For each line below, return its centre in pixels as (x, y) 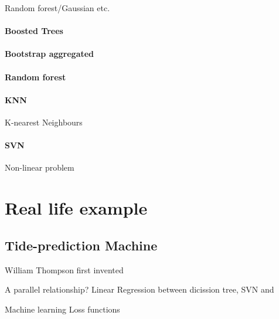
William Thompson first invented (64, 269)
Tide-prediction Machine (81, 245)
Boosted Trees (34, 31)
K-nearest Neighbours (44, 122)
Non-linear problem (40, 167)
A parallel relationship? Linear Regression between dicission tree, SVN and (139, 289)
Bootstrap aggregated (50, 54)
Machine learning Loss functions (62, 309)
